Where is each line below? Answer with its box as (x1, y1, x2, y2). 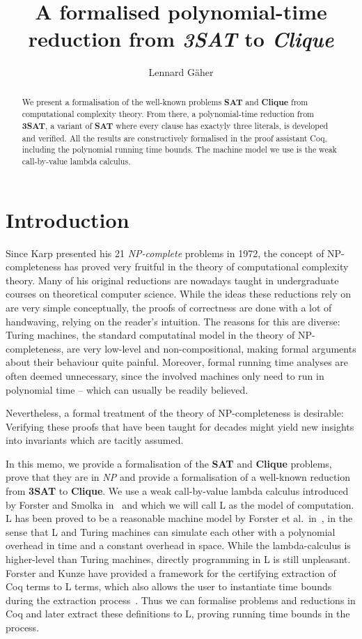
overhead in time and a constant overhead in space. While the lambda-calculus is (6, 538, 351, 553)
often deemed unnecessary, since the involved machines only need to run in (6, 368, 324, 383)
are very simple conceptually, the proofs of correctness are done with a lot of (6, 300, 332, 314)
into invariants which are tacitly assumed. (6, 433, 184, 447)
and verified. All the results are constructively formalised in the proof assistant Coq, (22, 132, 327, 144)
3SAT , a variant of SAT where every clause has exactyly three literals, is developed (22, 120, 329, 132)
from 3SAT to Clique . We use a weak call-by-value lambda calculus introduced (6, 484, 349, 498)
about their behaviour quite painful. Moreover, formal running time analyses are (6, 355, 349, 369)
